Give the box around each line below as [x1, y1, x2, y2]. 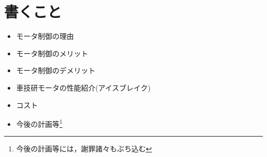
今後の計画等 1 [16, 117, 63, 129]
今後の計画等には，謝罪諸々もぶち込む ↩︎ [16, 143, 152, 154]
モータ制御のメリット [16, 48, 88, 58]
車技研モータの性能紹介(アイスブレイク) [16, 82, 151, 93]
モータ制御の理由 [16, 31, 74, 41]
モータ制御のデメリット [16, 65, 96, 76]
